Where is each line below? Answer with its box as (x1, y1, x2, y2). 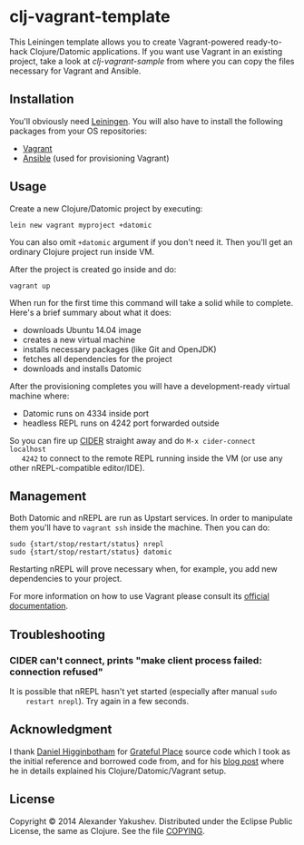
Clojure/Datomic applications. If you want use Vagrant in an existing (29, 45, 283, 56)
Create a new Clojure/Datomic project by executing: (9, 202, 203, 214)
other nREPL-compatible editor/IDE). (9, 462, 145, 473)
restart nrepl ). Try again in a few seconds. (25, 696, 189, 707)
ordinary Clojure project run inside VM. (9, 246, 154, 257)
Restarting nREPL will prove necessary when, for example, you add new (9, 564, 279, 575)
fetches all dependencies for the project (22, 353, 172, 364)
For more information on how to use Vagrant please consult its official (9, 591, 270, 602)
